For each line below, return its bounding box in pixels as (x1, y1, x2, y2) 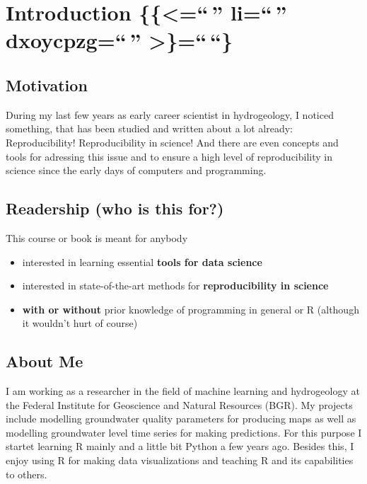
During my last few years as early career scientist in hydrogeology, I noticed (6, 107, 334, 122)
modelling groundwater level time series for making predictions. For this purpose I (6, 425, 362, 439)
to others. (6, 466, 47, 481)
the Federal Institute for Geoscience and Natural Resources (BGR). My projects (6, 397, 353, 412)
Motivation (6, 74, 88, 96)
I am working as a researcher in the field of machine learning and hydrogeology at (6, 384, 360, 398)
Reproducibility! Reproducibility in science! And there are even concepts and (6, 134, 339, 149)
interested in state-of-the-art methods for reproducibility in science (22, 278, 329, 293)
